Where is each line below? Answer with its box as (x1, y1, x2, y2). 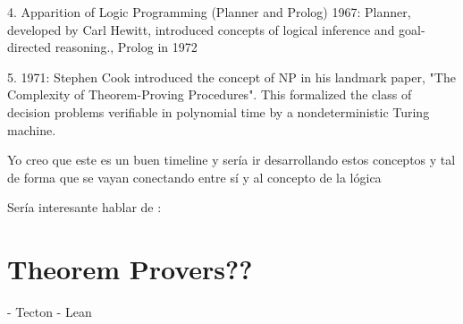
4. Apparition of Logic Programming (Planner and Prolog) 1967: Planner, (7, 3, 411, 21)
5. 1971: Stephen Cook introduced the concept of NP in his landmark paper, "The (7, 67, 456, 86)
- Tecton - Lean (7, 303, 92, 321)
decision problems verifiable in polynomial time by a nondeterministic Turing (7, 102, 430, 121)
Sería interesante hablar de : (7, 198, 162, 217)
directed (7, 38, 52, 56)
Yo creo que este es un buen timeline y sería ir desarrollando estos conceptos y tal (7, 150, 456, 169)
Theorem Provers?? (7, 251, 253, 287)
